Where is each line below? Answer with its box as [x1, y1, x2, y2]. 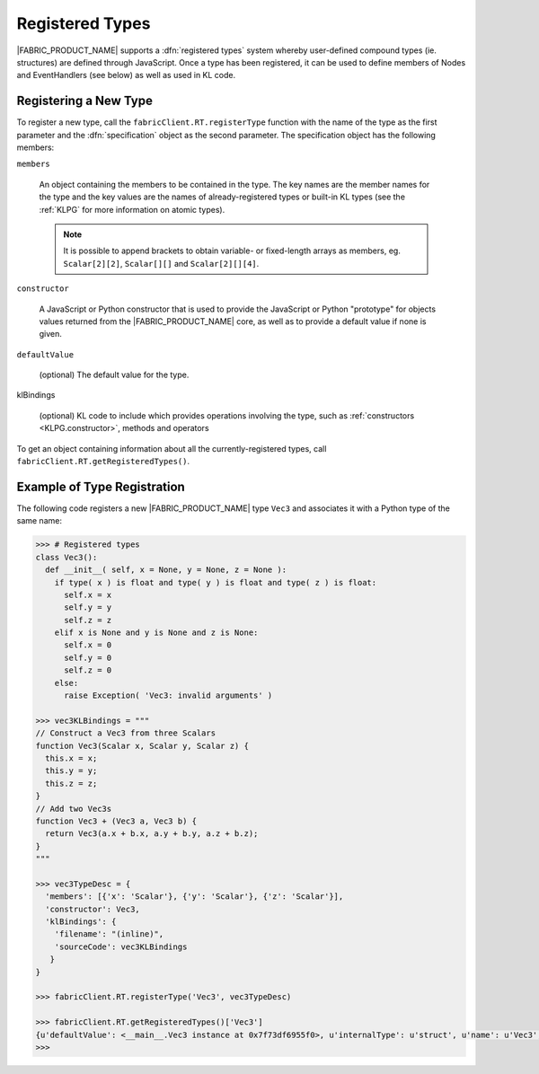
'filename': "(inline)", [54, 929, 164, 939]
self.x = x [64, 589, 112, 600]
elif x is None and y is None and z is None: [54, 628, 259, 638]
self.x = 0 [64, 640, 112, 650]
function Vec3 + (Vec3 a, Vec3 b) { [35, 815, 198, 826]
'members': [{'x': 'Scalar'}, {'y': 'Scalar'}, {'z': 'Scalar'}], [45, 892, 344, 902]
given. [39, 329, 63, 339]
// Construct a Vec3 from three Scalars [35, 728, 216, 738]
